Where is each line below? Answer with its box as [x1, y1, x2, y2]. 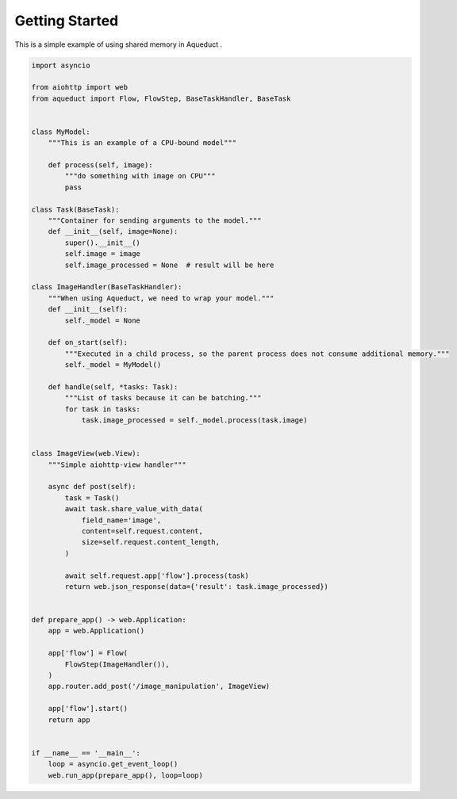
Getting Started [14, 12, 119, 29]
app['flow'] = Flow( [48, 648, 129, 658]
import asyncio [31, 60, 90, 70]
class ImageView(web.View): [31, 449, 140, 458]
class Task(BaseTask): [31, 205, 120, 214]
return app [48, 715, 90, 724]
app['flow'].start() [48, 704, 129, 713]
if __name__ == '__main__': [31, 748, 140, 757]
